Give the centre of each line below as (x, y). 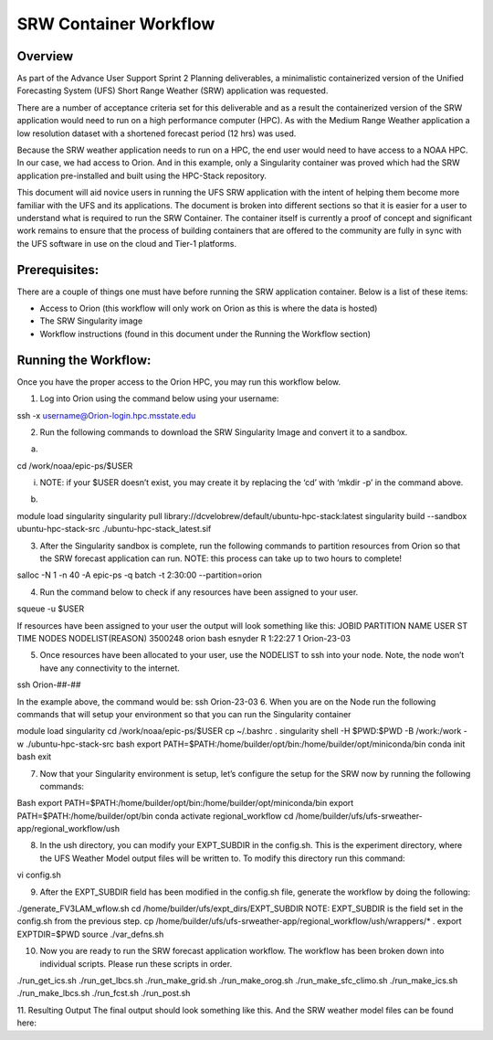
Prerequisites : (58, 270)
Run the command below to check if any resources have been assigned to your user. (199, 592)
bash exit (34, 757)
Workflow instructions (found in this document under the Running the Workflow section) (205, 334)
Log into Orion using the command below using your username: (159, 398)
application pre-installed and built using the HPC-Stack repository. (142, 175)
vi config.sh (39, 875)
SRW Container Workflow (116, 24)
